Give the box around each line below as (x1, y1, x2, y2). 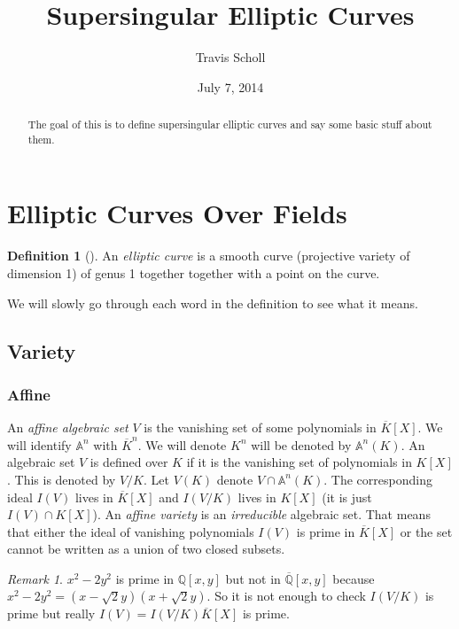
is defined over (89, 453, 168, 471)
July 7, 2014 (197, 77, 264, 96)
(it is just (322, 487, 372, 506)
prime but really (7, 604, 96, 623)
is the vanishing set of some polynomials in (144, 418, 377, 437)
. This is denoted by (7, 470, 116, 488)
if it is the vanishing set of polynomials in (186, 453, 412, 471)
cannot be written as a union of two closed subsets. (7, 540, 285, 558)
